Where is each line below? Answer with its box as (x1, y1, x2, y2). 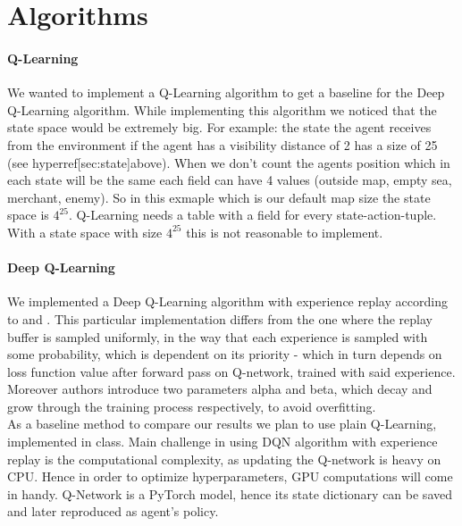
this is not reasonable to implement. (186, 222, 383, 241)
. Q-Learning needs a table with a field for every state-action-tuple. (69, 205, 437, 224)
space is (7, 205, 49, 224)
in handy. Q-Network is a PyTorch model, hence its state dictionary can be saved (7, 484, 452, 503)
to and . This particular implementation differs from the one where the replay (7, 309, 433, 328)
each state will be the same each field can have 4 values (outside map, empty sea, (7, 171, 452, 189)
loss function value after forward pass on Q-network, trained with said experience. (7, 362, 456, 380)
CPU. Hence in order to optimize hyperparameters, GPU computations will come (7, 467, 453, 486)
